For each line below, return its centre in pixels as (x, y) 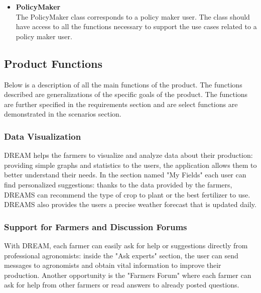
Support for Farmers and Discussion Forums (96, 226)
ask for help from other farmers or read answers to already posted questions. (122, 285)
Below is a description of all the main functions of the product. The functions (123, 84)
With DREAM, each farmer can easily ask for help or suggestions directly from (126, 245)
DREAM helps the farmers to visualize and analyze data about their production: (128, 155)
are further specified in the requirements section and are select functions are (121, 104)
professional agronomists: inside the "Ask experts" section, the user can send (121, 255)
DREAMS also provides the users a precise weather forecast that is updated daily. (130, 204)
